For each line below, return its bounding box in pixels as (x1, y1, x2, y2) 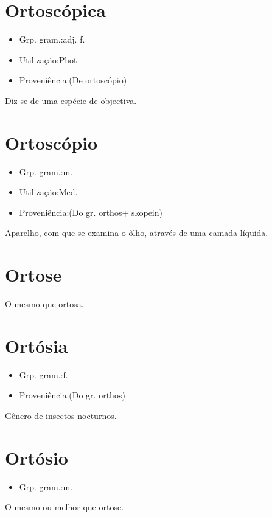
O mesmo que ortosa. (5, 297, 84, 310)
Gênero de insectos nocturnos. (5, 409, 117, 422)
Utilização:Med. (19, 186, 78, 198)
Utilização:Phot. (19, 53, 80, 66)
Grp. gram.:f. (19, 368, 68, 381)
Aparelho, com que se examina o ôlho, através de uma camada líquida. (5, 226, 268, 239)
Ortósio (5, 445, 68, 470)
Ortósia (5, 333, 68, 358)
